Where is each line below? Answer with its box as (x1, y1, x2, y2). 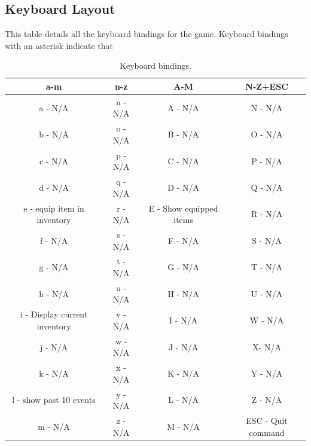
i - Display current (20, 308, 88, 320)
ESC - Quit (246, 414, 288, 427)
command (249, 426, 285, 438)
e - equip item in (23, 201, 84, 214)
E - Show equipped (148, 201, 218, 214)
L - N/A (168, 393, 199, 406)
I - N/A (169, 314, 198, 326)
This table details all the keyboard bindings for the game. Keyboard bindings (5, 28, 288, 40)
